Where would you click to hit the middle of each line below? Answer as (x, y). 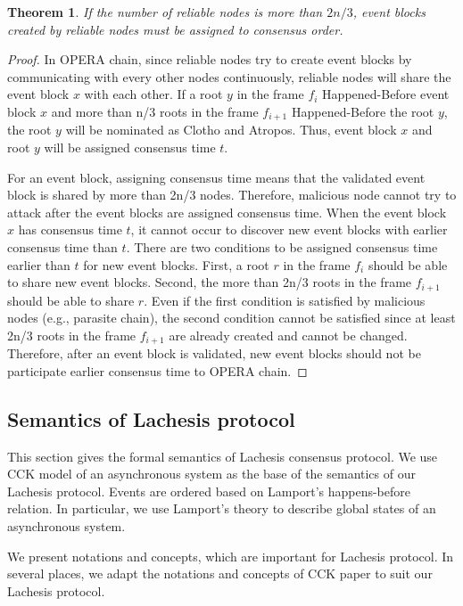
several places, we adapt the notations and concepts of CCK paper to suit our (220, 573)
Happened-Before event (386, 94)
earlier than (39, 264)
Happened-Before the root (363, 111)
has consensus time (70, 229)
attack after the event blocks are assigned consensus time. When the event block (227, 212)
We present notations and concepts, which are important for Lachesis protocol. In (231, 556)
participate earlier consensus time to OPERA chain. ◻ (157, 370)
